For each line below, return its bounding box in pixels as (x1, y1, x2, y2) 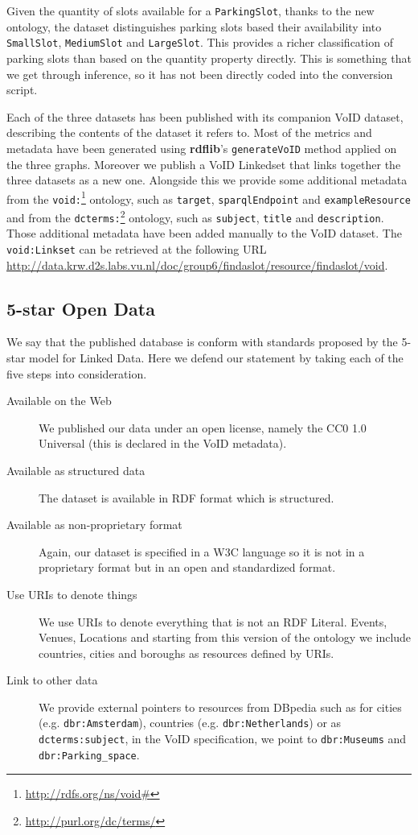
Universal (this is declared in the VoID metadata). (39, 435, 287, 452)
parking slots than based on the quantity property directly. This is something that (6, 49, 412, 66)
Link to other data (6, 672, 98, 688)
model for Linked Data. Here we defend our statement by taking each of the (29, 349, 404, 366)
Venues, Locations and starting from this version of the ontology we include (39, 629, 412, 646)
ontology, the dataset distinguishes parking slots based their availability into (6, 18, 382, 35)
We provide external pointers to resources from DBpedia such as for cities (39, 698, 402, 715)
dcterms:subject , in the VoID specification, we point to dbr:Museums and (39, 730, 407, 747)
